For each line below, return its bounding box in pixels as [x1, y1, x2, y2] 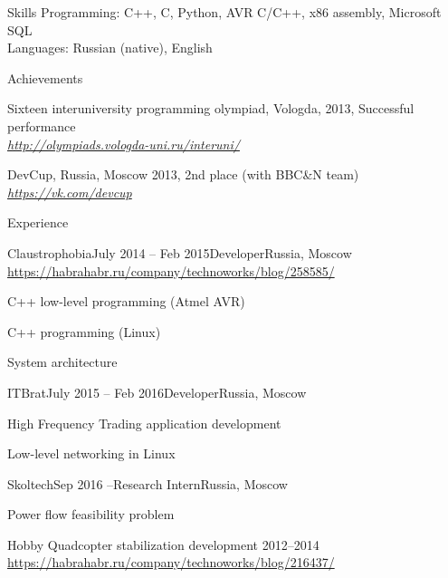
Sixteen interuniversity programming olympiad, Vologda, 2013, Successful [7, 99, 415, 118]
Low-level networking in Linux [7, 444, 176, 463]
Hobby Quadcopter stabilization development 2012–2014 [7, 535, 319, 554]
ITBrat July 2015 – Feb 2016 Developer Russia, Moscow [7, 382, 307, 401]
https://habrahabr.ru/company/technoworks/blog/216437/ [7, 553, 335, 572]
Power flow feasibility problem [7, 505, 175, 524]
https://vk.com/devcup [7, 182, 132, 201]
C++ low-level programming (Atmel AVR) [7, 292, 245, 311]
